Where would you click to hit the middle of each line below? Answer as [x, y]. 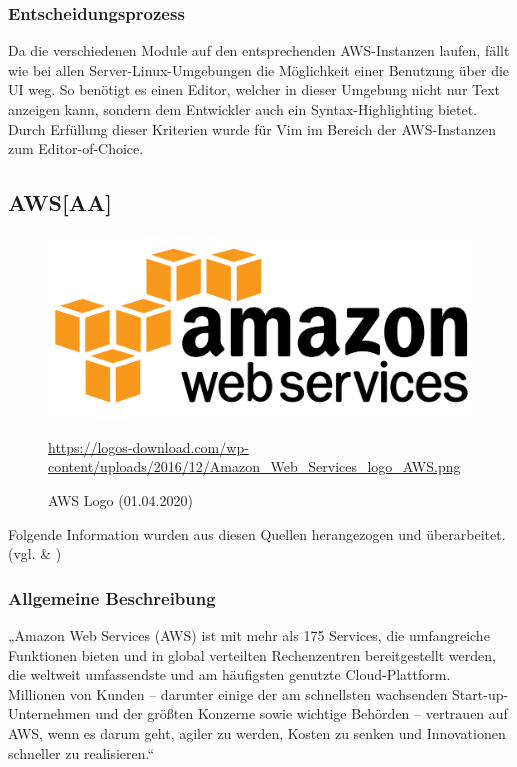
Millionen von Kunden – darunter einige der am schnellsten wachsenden [228, 693]
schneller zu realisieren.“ [81, 752]
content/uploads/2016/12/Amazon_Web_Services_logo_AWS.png [254, 466]
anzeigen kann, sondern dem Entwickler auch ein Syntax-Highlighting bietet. [242, 109]
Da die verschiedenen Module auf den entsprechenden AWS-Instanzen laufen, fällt [259, 50]
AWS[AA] [60, 202]
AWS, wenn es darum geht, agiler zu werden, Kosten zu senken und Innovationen [257, 732]
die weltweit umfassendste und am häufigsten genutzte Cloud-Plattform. [229, 674]
